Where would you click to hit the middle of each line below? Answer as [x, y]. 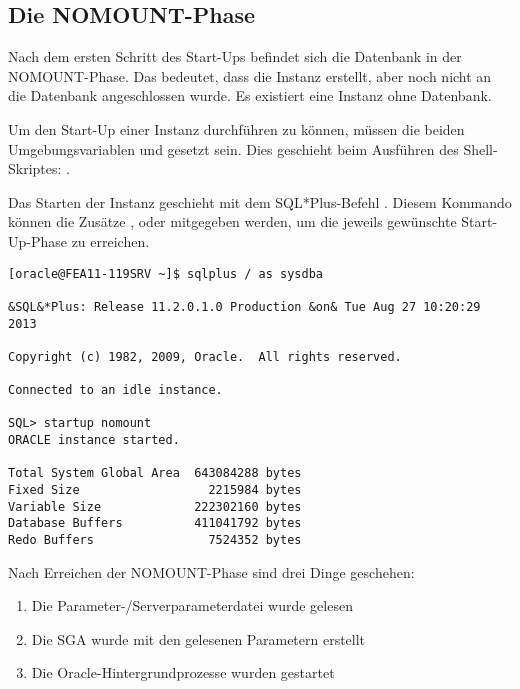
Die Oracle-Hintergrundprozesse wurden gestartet [183, 672]
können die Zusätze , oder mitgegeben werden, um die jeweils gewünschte [232, 221]
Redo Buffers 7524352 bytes [155, 540]
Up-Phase [37, 240]
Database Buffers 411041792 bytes [155, 523]
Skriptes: [35, 168]
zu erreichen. [110, 240]
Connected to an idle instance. [115, 390]
